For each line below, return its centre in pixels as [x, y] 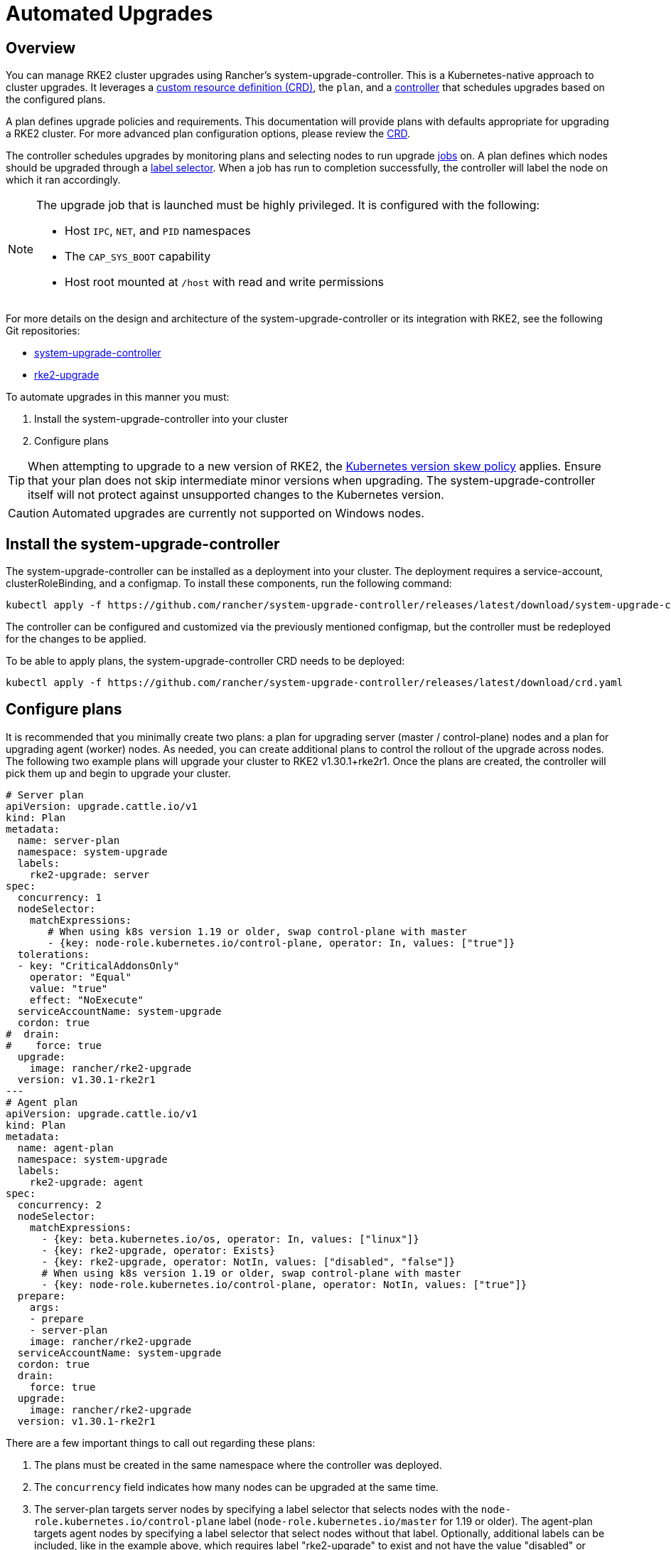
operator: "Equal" [81, 977]
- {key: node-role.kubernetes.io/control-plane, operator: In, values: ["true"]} [281, 943]
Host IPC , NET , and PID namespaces [158, 231]
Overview [41, 48]
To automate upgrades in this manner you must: [118, 397]
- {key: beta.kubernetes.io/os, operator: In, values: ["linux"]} [230, 1239]
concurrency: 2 [59, 1204]
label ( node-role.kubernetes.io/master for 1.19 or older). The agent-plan [410, 1521]
